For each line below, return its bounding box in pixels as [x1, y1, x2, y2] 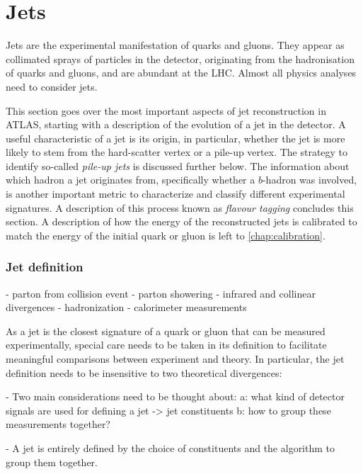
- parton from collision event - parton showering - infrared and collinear [6, 286, 316, 300]
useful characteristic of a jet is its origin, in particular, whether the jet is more [6, 130, 345, 145]
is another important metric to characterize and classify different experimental [6, 186, 345, 201]
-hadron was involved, [262, 172, 357, 187]
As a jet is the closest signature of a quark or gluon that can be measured [6, 323, 325, 338]
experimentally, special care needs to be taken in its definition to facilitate [6, 337, 327, 352]
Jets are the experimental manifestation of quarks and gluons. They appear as [6, 38, 345, 52]
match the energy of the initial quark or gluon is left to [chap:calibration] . [6, 227, 325, 242]
